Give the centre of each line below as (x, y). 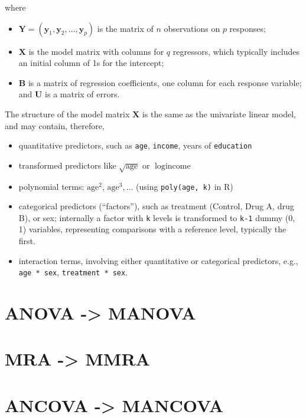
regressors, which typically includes (236, 51)
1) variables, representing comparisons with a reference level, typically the (152, 229)
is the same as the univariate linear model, (219, 113)
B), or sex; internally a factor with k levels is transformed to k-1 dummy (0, (157, 217)
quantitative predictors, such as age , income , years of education (135, 145)
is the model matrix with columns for (96, 51)
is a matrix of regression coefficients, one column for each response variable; (165, 82)
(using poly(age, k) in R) (185, 186)
